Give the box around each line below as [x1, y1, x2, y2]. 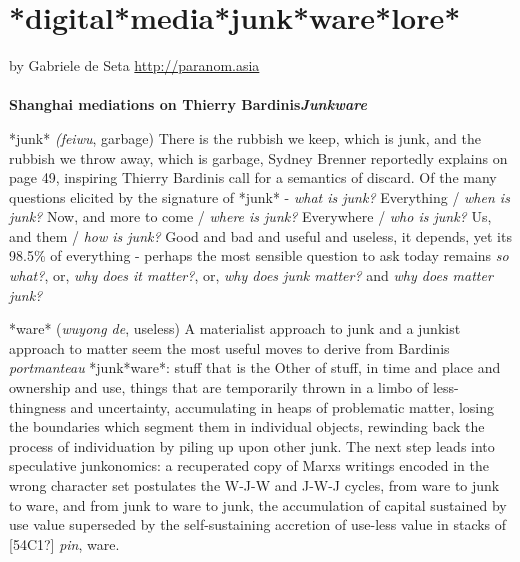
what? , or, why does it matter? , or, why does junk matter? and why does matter [9, 265, 493, 286]
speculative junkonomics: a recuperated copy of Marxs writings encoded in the [9, 455, 489, 476]
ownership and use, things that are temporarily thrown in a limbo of [9, 377, 429, 398]
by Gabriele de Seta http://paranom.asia [9, 55, 260, 76]
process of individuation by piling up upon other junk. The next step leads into [9, 435, 495, 456]
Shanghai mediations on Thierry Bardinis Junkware [9, 94, 367, 115]
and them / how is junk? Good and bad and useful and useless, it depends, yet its [9, 225, 512, 246]
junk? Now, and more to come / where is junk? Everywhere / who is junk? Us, [9, 206, 492, 227]
